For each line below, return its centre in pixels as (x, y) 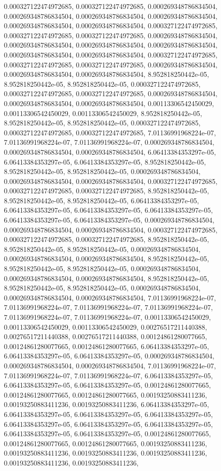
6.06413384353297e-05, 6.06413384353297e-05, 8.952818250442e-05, (105, 161)
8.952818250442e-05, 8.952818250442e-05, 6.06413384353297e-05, (102, 200)
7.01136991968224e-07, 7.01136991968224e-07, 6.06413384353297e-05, (109, 375)
